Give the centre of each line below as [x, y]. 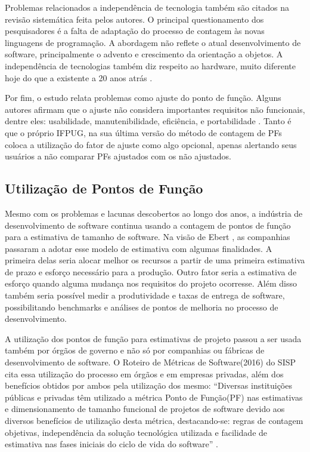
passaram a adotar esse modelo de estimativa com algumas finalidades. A [139, 248]
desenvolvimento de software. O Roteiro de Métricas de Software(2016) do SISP [151, 362]
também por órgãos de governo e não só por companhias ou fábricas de [135, 350]
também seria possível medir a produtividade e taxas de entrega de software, [145, 295]
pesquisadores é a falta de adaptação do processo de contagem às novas [135, 31]
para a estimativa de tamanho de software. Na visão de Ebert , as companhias [148, 237]
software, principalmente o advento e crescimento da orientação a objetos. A [144, 54]
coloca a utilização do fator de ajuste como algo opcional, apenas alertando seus [151, 144]
